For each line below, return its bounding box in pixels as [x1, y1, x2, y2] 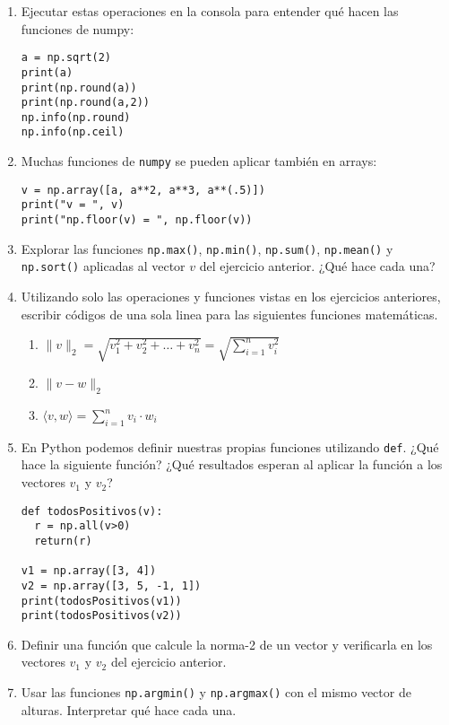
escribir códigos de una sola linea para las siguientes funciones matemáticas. [21, 304, 438, 323]
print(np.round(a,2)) [21, 96, 150, 109]
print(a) [21, 66, 73, 79]
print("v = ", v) [21, 198, 125, 212]
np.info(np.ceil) [21, 126, 125, 139]
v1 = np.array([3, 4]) [21, 564, 157, 578]
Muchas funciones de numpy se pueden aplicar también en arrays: [21, 152, 377, 170]
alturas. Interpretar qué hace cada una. [21, 700, 237, 719]
